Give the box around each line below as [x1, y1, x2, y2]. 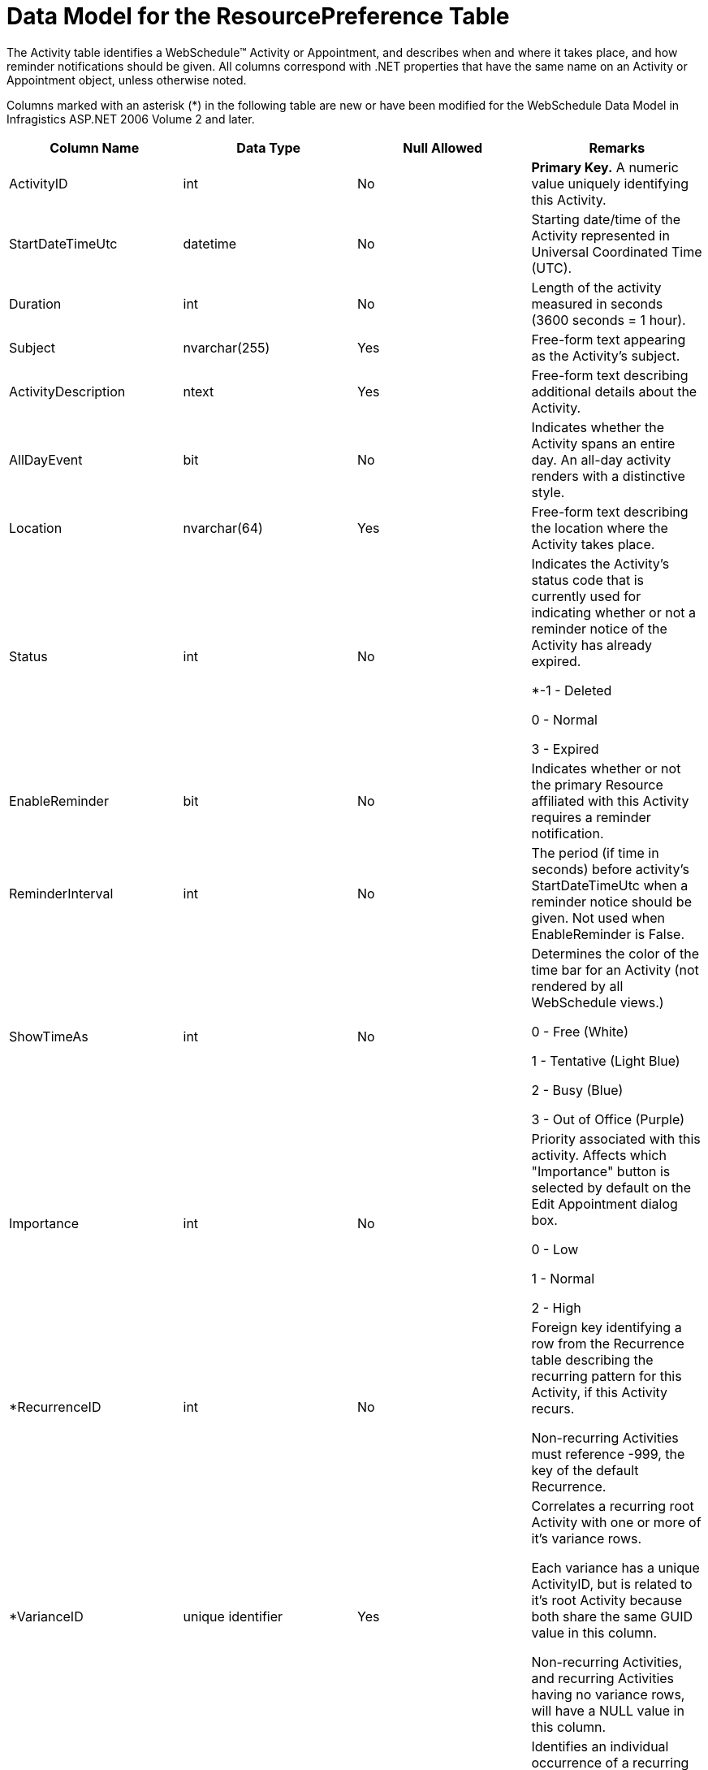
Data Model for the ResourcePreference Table [6, 2, 510, 30]
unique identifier [183, 1608, 283, 1625]
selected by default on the [531, 1179, 691, 1196]
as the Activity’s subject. [531, 347, 680, 364]
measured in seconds [531, 295, 663, 312]
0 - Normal [531, 711, 598, 728]
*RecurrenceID [9, 1398, 101, 1415]
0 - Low [531, 1240, 579, 1257]
